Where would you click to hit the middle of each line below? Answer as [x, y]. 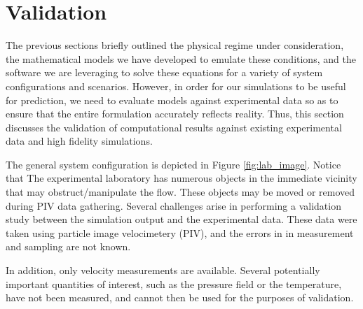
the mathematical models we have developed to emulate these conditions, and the [181, 58]
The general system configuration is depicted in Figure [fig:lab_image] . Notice [173, 164]
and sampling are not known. [68, 246]
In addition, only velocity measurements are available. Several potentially [163, 270]
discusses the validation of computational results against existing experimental [174, 127]
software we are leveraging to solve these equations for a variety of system [164, 72]
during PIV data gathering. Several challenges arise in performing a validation [173, 205]
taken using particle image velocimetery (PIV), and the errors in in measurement [180, 232]
